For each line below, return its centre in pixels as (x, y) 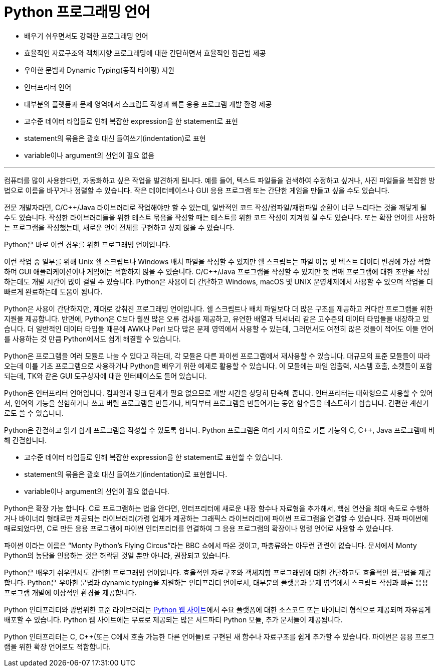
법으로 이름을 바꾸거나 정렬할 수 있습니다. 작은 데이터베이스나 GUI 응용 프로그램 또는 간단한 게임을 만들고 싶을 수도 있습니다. (197, 190)
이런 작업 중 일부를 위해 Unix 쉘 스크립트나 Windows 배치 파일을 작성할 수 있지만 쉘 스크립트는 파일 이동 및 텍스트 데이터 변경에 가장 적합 (217, 261)
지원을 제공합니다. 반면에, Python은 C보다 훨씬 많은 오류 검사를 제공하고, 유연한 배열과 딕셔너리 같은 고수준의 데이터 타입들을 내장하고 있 (217, 318)
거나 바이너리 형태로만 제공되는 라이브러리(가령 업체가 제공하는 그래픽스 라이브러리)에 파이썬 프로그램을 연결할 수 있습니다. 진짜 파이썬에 (216, 518)
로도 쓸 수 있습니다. (34, 413)
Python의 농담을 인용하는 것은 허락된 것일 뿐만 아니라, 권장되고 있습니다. (117, 555)
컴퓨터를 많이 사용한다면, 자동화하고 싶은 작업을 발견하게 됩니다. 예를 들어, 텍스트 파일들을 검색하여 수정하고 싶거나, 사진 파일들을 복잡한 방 (220, 180)
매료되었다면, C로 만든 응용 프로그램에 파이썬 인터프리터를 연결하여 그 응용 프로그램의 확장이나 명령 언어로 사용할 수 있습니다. (199, 528)
